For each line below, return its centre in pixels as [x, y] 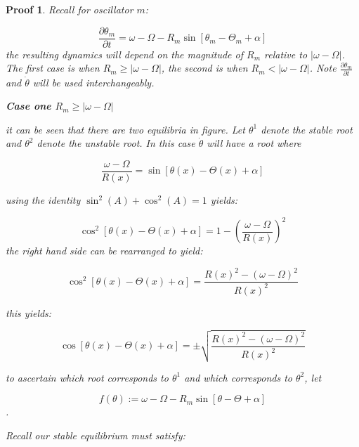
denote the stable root [307, 129]
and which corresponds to [238, 377]
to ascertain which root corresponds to [87, 377]
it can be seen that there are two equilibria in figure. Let [125, 129]
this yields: [29, 312]
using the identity [43, 200]
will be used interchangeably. [93, 82]
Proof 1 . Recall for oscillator [70, 9]
